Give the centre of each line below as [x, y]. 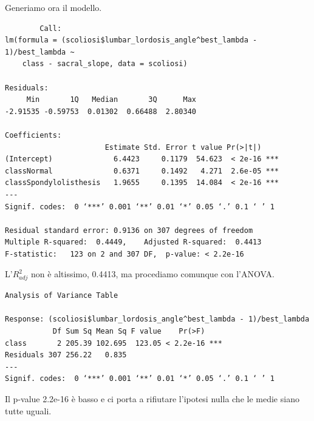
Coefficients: [33, 135]
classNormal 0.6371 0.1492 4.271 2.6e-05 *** [142, 171]
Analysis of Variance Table [62, 296]
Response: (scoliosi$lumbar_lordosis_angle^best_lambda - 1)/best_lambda [157, 319]
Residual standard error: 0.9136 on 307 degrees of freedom [129, 230]
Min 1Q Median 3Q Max [111, 100]
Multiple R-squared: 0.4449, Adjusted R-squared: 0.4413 [133, 242]
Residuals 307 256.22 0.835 [66, 355]
